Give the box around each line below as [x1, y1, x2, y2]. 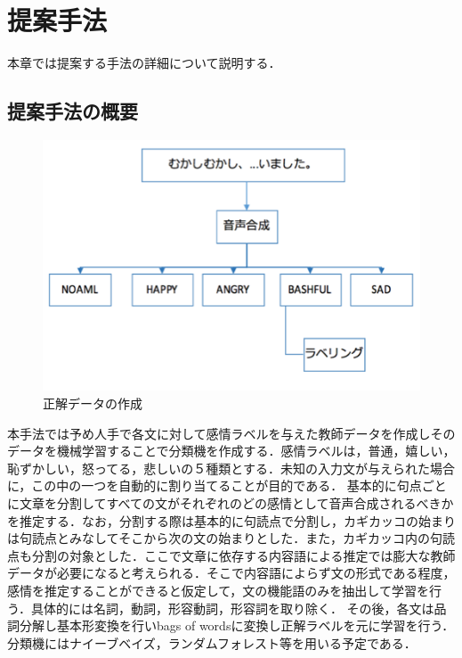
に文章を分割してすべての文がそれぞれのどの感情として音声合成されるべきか [7, 493, 454, 512]
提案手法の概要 [7, 97, 138, 125]
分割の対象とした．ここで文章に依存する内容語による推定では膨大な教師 [31, 546, 456, 564]
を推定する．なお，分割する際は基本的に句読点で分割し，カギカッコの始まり [7, 511, 456, 530]
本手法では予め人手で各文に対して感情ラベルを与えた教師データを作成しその [7, 424, 456, 442]
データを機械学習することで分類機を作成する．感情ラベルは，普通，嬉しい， [7, 441, 456, 460]
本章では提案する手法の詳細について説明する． [7, 53, 281, 72]
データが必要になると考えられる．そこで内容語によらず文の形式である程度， [7, 563, 456, 582]
